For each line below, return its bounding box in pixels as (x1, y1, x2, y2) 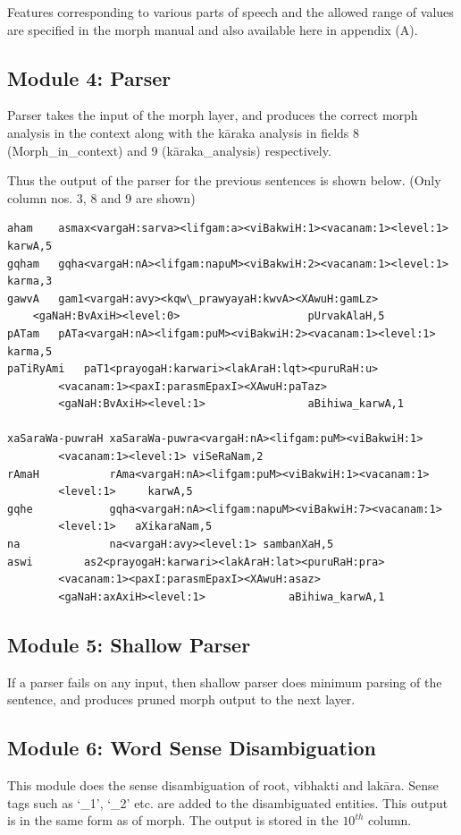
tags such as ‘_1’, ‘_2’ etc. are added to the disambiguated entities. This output (7, 793, 448, 812)
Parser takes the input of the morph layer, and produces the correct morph (7, 106, 418, 124)
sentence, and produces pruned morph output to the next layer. (7, 690, 356, 709)
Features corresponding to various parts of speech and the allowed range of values (7, 3, 454, 21)
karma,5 (7, 345, 53, 358)
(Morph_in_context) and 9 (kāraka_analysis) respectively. (7, 141, 331, 159)
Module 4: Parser (7, 64, 172, 91)
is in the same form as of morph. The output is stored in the (7, 811, 339, 830)
